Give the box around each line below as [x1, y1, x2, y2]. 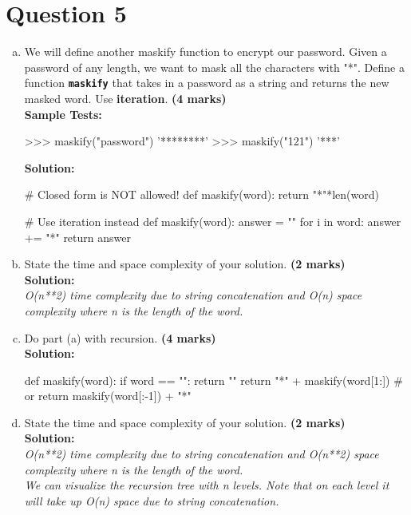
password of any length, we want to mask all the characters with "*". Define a [24, 58, 405, 75]
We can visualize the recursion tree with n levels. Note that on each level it [24, 477, 389, 493]
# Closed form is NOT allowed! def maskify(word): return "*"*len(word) [24, 186, 379, 203]
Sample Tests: [24, 105, 102, 122]
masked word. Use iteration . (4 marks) [24, 89, 227, 106]
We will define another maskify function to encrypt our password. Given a [24, 43, 387, 60]
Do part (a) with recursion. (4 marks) [24, 329, 216, 346]
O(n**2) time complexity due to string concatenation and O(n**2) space [24, 446, 379, 462]
